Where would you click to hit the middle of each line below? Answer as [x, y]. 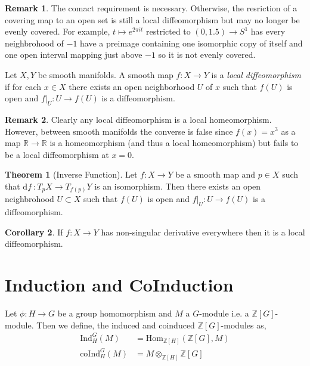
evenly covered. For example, [58, 31]
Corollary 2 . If [34, 232]
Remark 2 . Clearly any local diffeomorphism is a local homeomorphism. [138, 119]
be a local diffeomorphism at [57, 154]
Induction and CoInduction [119, 285]
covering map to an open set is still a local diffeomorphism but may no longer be [152, 19]
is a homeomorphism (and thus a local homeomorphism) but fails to [174, 143]
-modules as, [244, 325]
